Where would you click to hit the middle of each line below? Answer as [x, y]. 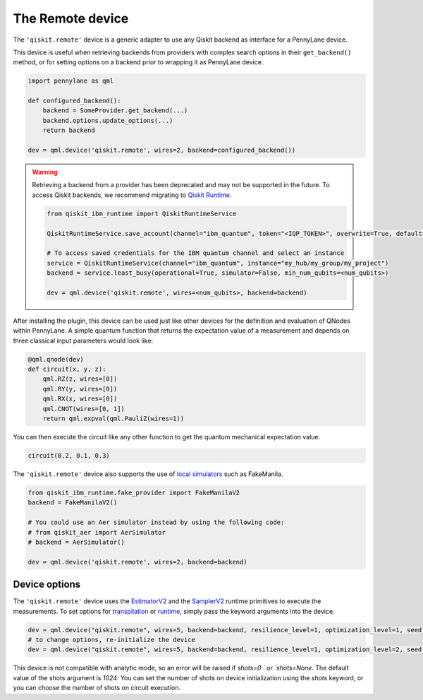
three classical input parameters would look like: [83, 340]
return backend [69, 130]
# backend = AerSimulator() [76, 542]
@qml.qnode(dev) [56, 359]
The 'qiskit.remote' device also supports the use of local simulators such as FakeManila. [148, 474]
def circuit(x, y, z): [67, 369]
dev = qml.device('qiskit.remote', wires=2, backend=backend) [137, 562]
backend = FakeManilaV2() [73, 503]
